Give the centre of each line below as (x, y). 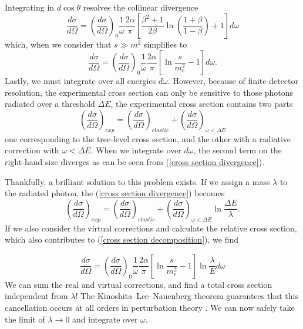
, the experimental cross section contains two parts (202, 104)
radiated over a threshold (50, 104)
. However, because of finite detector (233, 81)
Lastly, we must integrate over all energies (80, 81)
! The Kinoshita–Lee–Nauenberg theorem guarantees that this (187, 296)
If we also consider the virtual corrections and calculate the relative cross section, (151, 228)
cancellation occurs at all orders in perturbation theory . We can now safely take (150, 307)
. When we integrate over (136, 150)
